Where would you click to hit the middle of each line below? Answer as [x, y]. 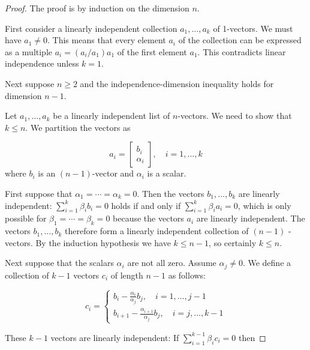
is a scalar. [167, 173]
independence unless [42, 63]
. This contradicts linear [242, 51]
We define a [270, 263]
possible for [26, 218]
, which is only [264, 205]
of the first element [152, 51]
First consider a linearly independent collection [91, 28]
